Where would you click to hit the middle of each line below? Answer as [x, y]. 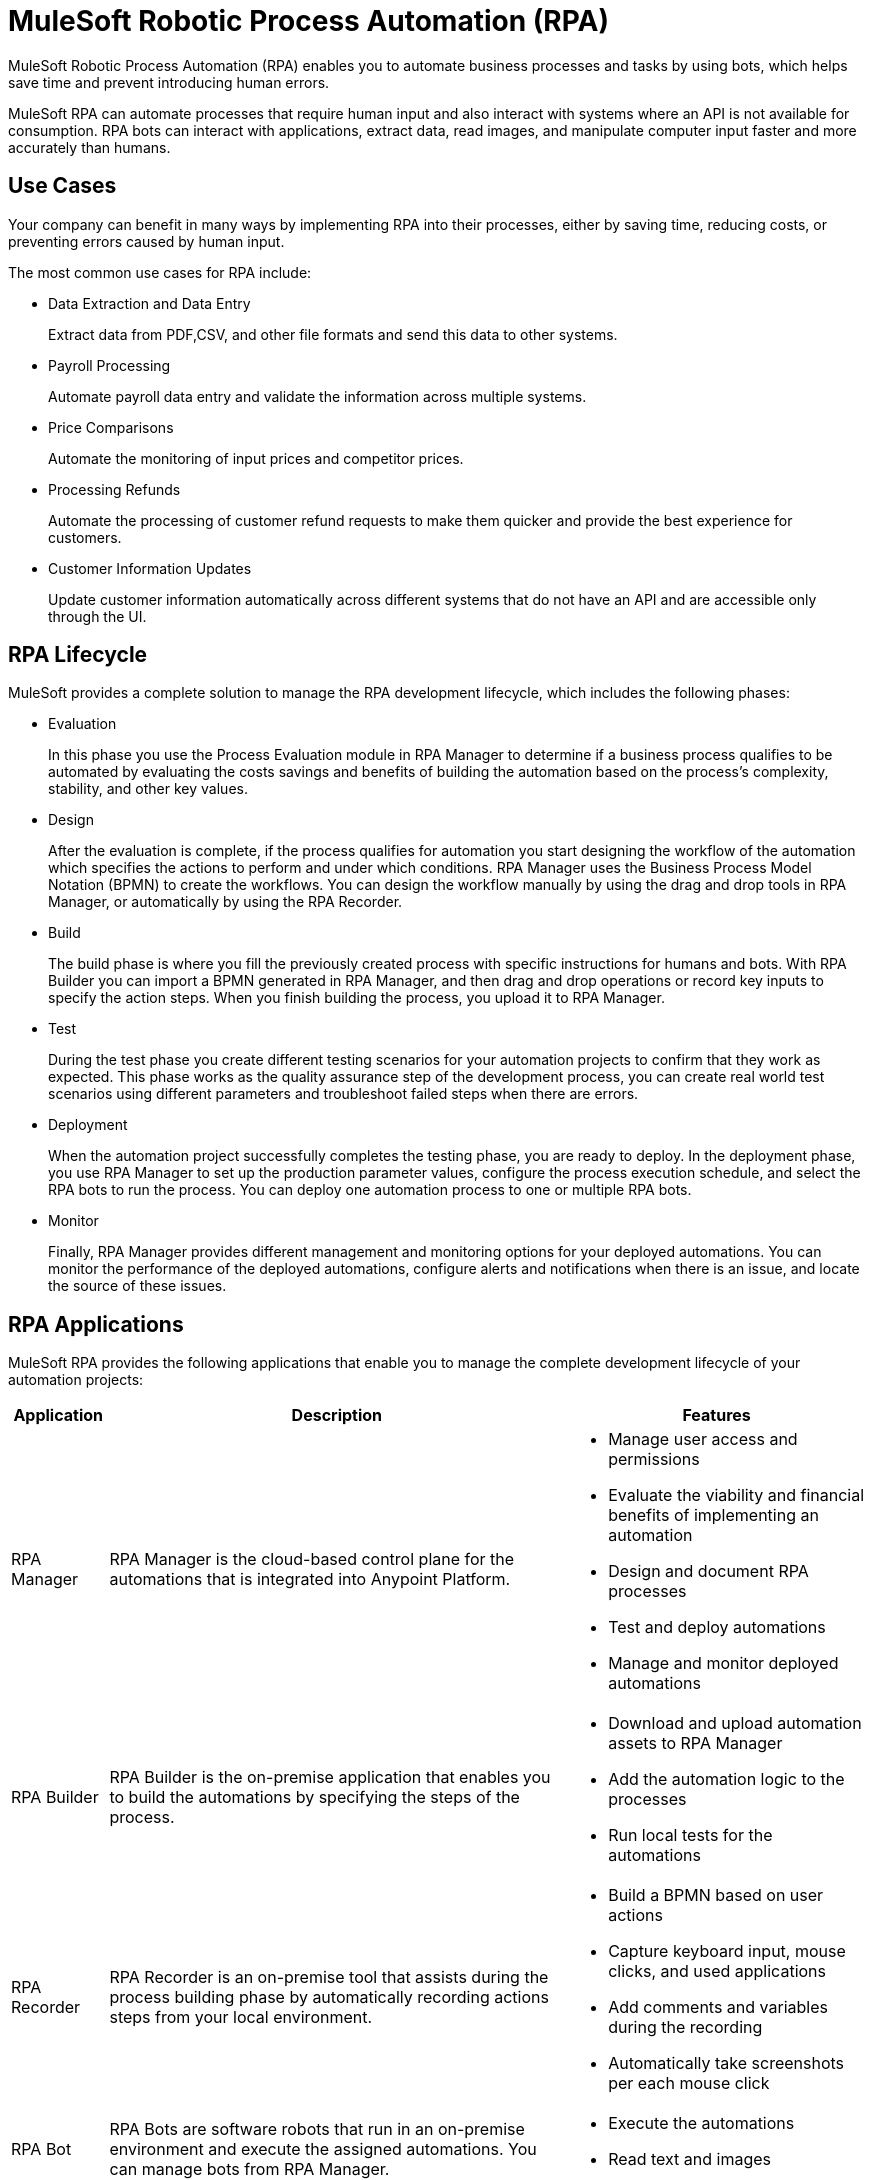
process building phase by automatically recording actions [329, 1997]
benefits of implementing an [713, 1515]
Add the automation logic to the [726, 1779]
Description [337, 1415]
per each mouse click [689, 2083]
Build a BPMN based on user [716, 1895]
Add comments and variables [718, 2007]
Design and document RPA [708, 1571]
